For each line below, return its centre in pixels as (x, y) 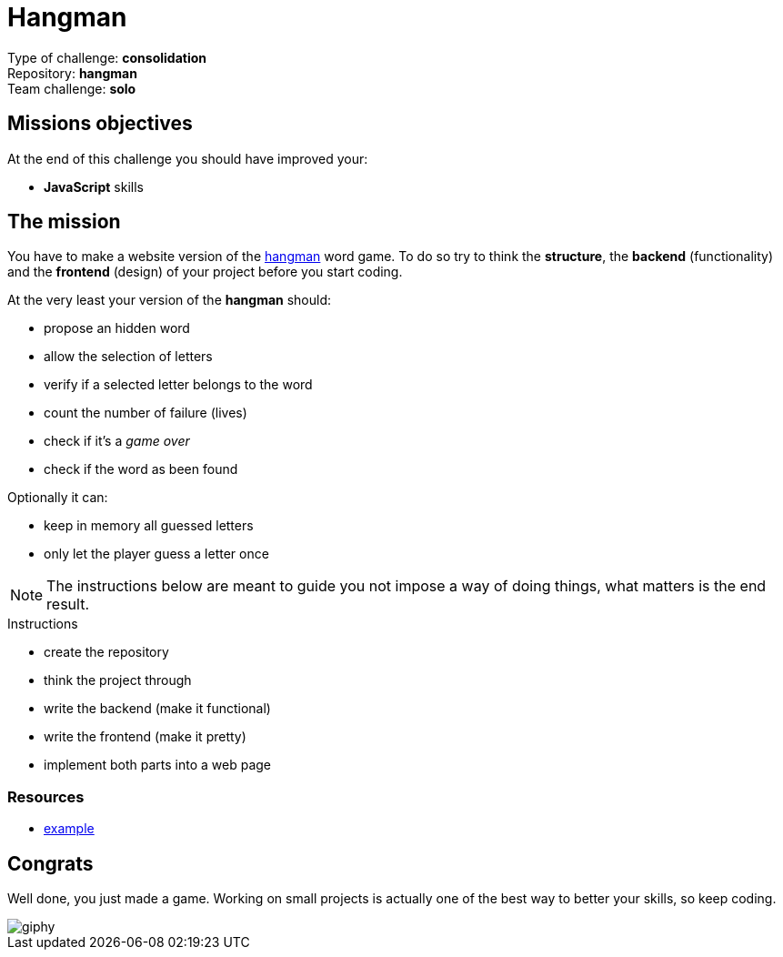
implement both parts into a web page (158, 765)
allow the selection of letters (128, 357)
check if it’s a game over (117, 441)
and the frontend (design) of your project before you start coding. (205, 272)
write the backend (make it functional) (157, 709)
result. (68, 604)
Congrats (50, 863)
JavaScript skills (94, 186)
